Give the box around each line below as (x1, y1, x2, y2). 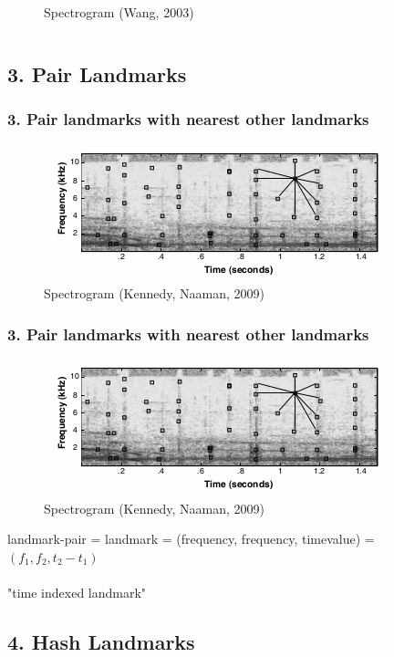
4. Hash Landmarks (7, 627, 195, 655)
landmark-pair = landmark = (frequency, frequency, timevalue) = (7, 529, 375, 548)
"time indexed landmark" (7, 582, 147, 601)
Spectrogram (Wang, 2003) (44, 3, 194, 21)
